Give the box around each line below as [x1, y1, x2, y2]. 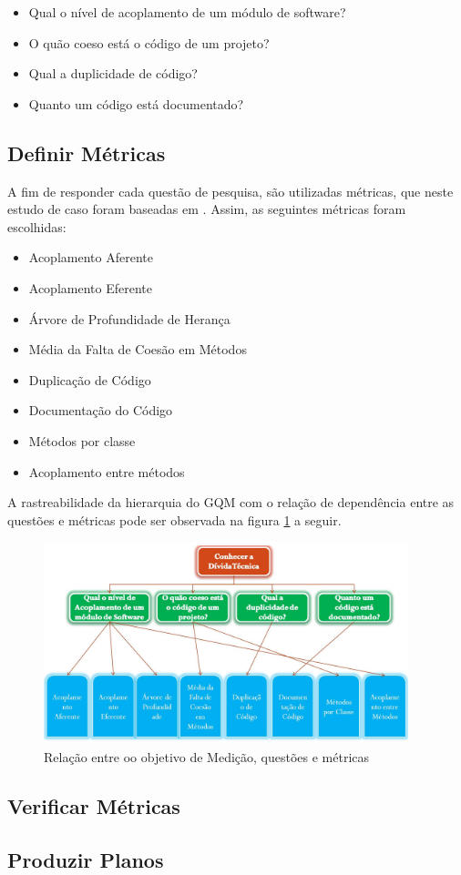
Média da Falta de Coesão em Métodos [28, 340, 247, 359]
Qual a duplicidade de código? [28, 64, 198, 83]
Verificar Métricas [7, 791, 180, 819]
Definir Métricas [7, 138, 166, 167]
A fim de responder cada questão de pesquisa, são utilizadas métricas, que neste [7, 181, 454, 200]
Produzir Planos [7, 845, 164, 873]
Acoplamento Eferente [28, 278, 152, 297]
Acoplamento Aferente [28, 248, 153, 267]
